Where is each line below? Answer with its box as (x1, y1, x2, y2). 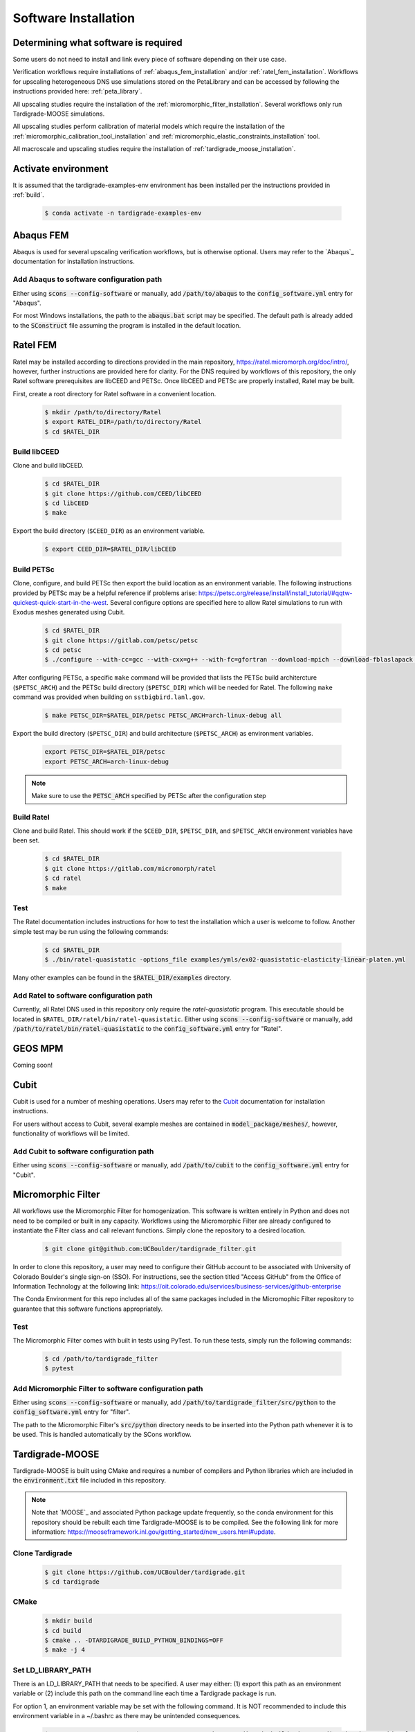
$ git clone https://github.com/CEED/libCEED (44, 489, 202, 497)
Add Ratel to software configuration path (12, 991, 153, 1000)
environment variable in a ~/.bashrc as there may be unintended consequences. (12, 1712, 241, 1720)
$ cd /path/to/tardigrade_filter (44, 1354, 158, 1363)
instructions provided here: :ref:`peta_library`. (12, 87, 142, 96)
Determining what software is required (12, 37, 183, 48)
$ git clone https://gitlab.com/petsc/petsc (44, 636, 199, 644)
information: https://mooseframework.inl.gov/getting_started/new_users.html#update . (31, 1528, 276, 1536)
